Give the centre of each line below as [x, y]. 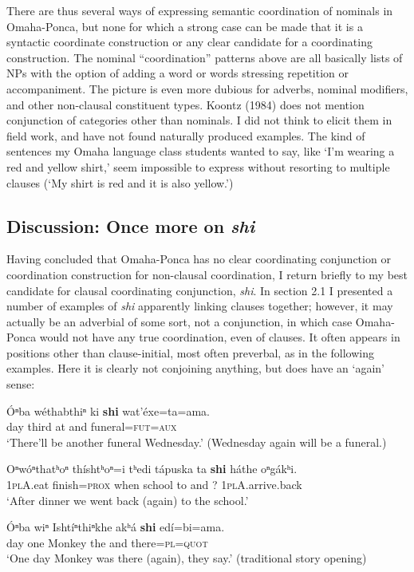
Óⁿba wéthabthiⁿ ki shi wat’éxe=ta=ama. [108, 410]
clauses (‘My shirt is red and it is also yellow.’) [120, 182]
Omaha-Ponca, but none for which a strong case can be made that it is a [185, 26]
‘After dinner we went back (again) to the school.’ [128, 500]
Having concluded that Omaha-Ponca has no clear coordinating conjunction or [199, 259]
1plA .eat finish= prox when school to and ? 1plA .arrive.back [154, 485]
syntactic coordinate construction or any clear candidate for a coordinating [189, 42]
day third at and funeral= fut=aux [92, 426]
